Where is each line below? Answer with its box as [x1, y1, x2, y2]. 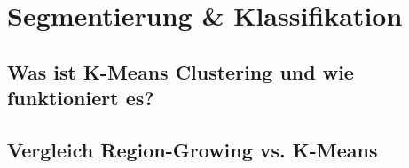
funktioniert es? [7, 84, 154, 111]
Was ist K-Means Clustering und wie [7, 57, 354, 85]
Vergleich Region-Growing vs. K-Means [7, 135, 378, 163]
